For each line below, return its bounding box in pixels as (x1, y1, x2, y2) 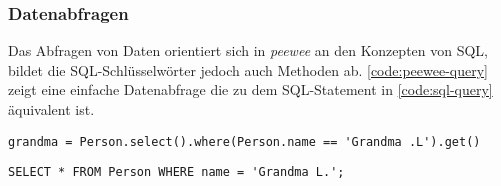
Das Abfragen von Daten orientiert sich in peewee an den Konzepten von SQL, (8, 40, 489, 61)
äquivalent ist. (8, 99, 95, 119)
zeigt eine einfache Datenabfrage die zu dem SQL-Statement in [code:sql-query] (8, 79, 493, 100)
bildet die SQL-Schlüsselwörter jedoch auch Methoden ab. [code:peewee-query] (8, 59, 488, 80)
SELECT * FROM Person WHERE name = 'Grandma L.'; (8, 165, 345, 180)
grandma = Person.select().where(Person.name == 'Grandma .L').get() (8, 134, 481, 149)
